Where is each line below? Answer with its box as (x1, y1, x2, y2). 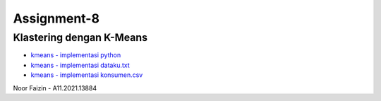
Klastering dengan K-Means (13, 31, 148, 44)
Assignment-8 (13, 11, 100, 26)
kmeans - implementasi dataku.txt (30, 61, 130, 69)
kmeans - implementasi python (30, 51, 121, 59)
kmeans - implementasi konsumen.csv (30, 71, 143, 79)
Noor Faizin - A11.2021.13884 (13, 83, 97, 92)
